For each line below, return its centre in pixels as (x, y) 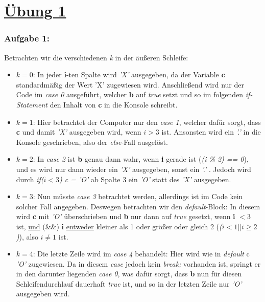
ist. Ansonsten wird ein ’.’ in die (211, 132)
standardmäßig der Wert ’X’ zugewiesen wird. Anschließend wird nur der (130, 84)
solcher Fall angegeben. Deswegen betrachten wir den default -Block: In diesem (138, 206)
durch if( (30, 179)
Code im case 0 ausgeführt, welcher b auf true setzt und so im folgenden (130, 94)
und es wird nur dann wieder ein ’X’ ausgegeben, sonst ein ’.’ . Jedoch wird (134, 169)
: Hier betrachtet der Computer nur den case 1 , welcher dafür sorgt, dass (147, 122)
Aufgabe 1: (27, 38)
